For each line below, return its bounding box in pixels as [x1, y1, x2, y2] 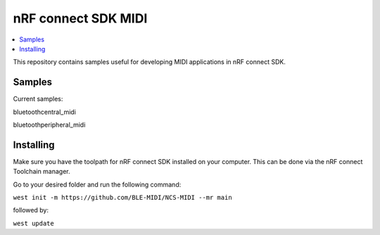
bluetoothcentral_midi [13, 108, 77, 116]
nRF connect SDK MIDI [13, 11, 148, 26]
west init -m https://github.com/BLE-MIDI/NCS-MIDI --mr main [13, 193, 232, 202]
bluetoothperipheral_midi [13, 120, 86, 129]
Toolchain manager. [13, 167, 70, 176]
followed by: [13, 206, 49, 215]
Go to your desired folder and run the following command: [13, 180, 182, 189]
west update [13, 219, 54, 227]
